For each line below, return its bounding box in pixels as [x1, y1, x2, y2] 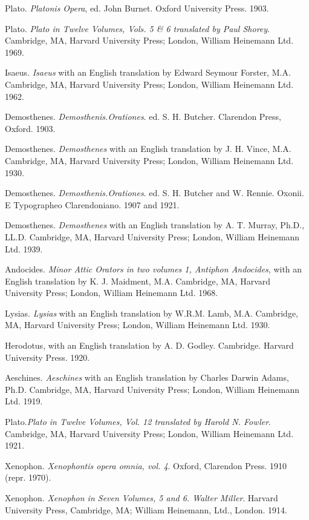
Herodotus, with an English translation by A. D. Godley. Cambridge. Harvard [5, 339, 294, 352]
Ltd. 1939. [5, 242, 43, 255]
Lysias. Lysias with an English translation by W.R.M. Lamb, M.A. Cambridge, [5, 306, 298, 319]
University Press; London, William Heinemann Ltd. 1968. [5, 286, 218, 299]
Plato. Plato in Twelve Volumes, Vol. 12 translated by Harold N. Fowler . [5, 415, 271, 428]
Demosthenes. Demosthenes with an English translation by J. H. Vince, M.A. [5, 142, 291, 155]
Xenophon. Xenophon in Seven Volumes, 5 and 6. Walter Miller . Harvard [5, 492, 278, 504]
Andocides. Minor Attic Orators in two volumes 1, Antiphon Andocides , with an [5, 263, 302, 275]
